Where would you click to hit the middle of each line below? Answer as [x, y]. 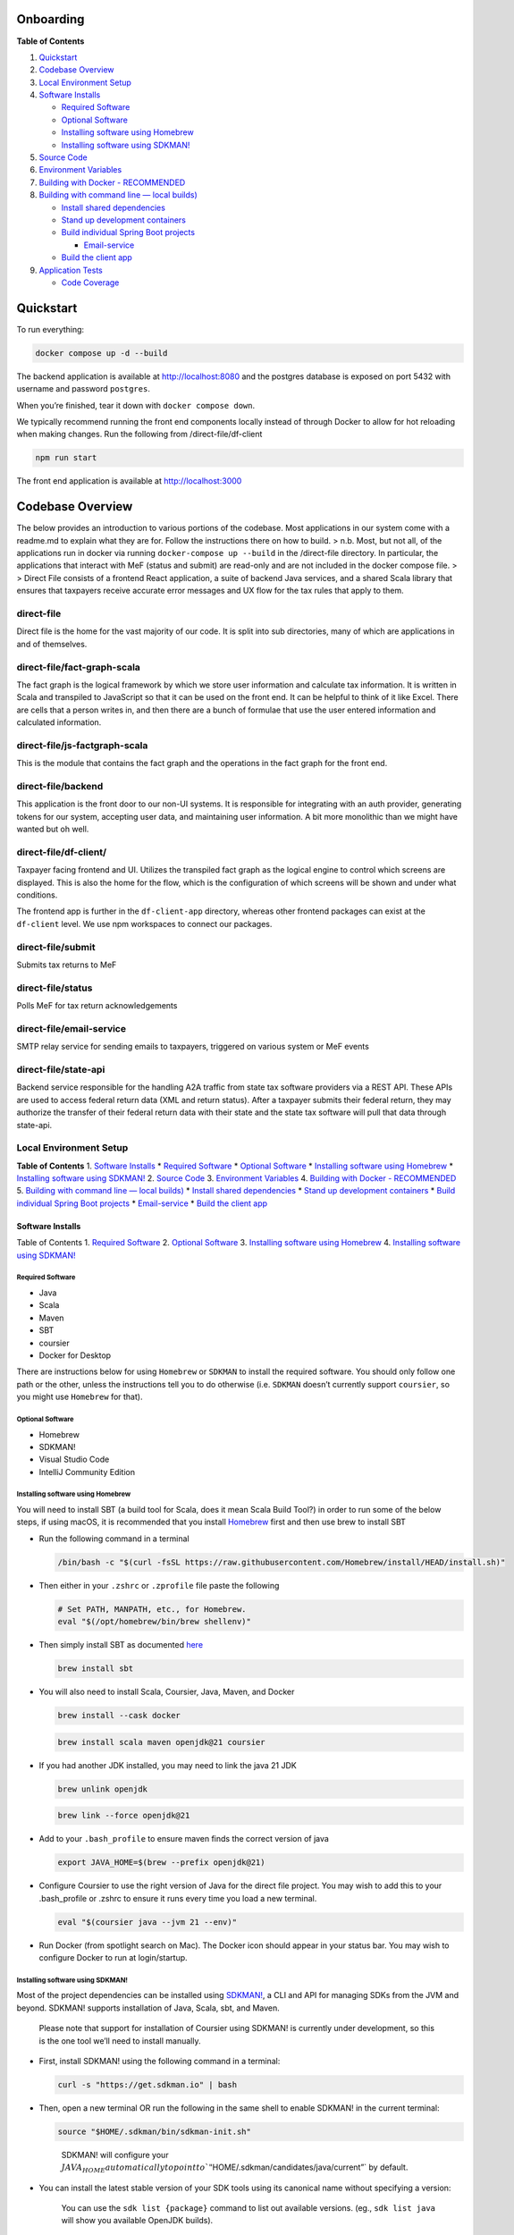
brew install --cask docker [119, 1716]
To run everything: [51, 329]
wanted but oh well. [53, 829]
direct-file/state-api [61, 1070]
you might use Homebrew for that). [80, 1397]
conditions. [37, 895]
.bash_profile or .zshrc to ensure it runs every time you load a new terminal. [178, 1898]
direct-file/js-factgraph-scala [82, 745]
